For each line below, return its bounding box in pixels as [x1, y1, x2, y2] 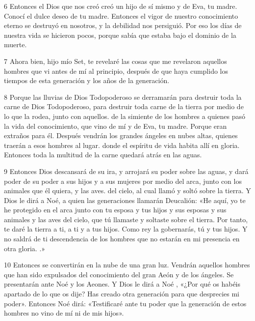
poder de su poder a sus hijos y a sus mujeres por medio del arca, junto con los [4, 175, 242, 186]
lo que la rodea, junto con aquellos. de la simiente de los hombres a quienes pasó [4, 111, 246, 121]
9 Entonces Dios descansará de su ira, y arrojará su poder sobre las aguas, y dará [4, 166, 249, 176]
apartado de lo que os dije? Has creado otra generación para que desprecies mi [4, 289, 240, 299]
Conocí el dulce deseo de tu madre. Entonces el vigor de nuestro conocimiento [4, 10, 238, 21]
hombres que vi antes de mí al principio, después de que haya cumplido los [4, 65, 229, 76]
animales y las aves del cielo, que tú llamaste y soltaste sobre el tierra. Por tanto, [4, 214, 248, 224]
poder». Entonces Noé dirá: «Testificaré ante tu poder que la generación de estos [4, 298, 247, 308]
